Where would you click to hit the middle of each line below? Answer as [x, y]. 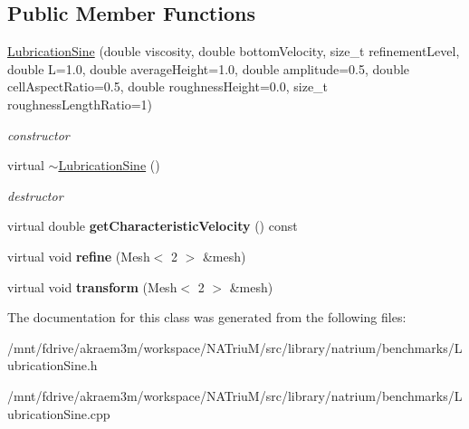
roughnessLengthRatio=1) [80, 104]
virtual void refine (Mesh [79, 256]
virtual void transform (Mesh [92, 286]
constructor [38, 134]
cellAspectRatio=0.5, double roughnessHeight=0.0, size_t [168, 86]
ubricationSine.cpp [59, 413]
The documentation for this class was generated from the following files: [207, 317]
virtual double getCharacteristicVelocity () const [153, 226]
